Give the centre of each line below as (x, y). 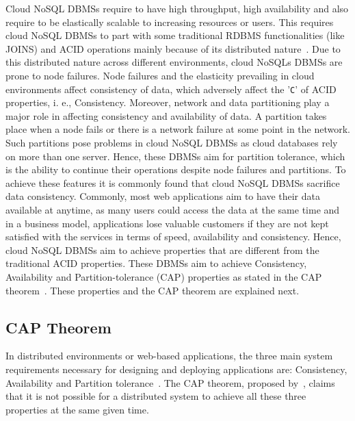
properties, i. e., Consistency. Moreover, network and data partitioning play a (168, 102)
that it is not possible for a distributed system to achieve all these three (156, 396)
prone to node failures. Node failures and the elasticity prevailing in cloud (160, 75)
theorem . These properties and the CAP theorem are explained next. (153, 290)
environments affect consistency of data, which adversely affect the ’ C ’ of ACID (171, 89)
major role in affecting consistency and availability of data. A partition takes (166, 115)
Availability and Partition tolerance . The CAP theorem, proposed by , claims (170, 382)
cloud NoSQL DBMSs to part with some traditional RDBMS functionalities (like (175, 35)
